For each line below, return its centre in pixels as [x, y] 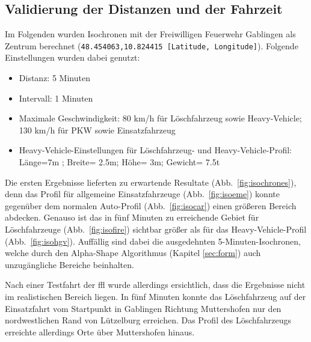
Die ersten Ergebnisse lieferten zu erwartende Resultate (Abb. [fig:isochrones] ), [151, 182]
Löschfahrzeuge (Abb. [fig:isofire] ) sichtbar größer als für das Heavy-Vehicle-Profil [156, 229]
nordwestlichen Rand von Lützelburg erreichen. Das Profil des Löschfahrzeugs [148, 320]
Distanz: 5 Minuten [54, 78]
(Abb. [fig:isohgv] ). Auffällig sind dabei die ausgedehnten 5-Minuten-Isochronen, [153, 241]
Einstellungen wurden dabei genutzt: [72, 57]
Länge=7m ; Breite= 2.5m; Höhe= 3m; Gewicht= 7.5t [119, 162]
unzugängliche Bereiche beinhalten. [69, 264]
